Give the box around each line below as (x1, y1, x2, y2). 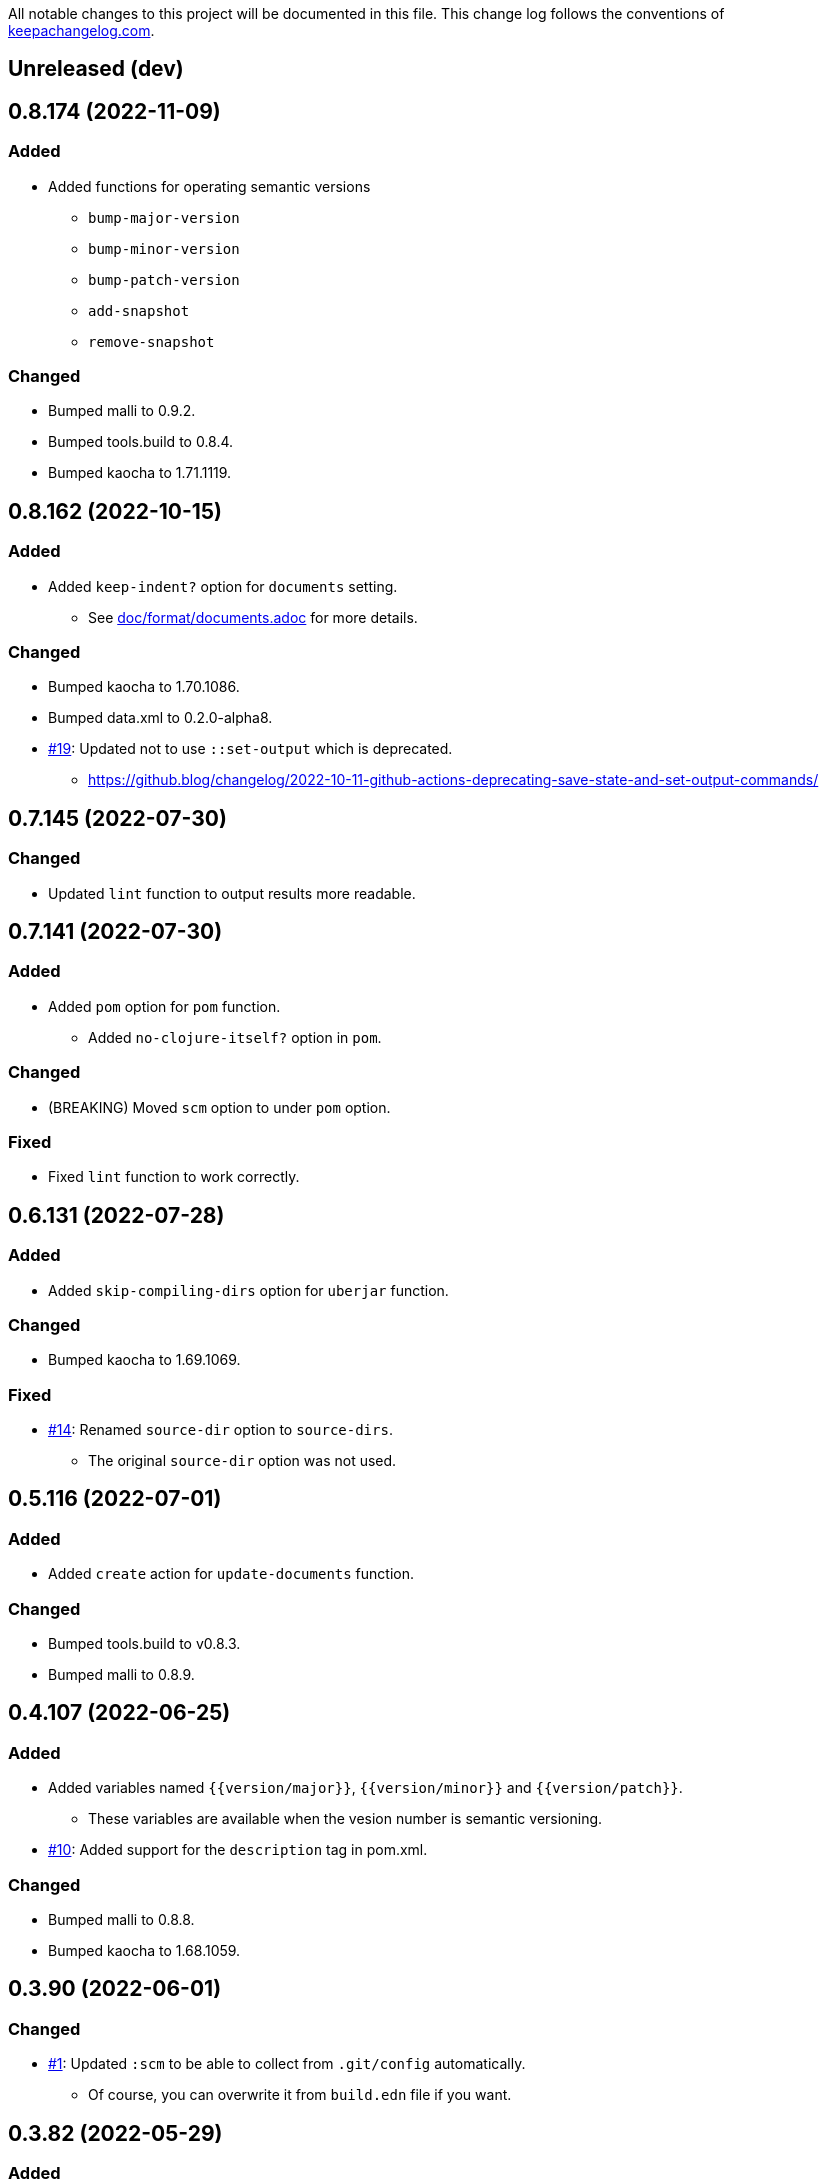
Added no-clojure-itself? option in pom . (88, 1028, 382, 1046)
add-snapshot (88, 302, 190, 319)
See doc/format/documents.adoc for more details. (88, 608, 418, 626)
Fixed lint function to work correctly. (48, 1168, 300, 1186)
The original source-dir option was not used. (88, 1452, 397, 1470)
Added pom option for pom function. (48, 997, 281, 1015)
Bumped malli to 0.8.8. (48, 1910, 195, 1928)
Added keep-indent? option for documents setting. (48, 577, 398, 595)
